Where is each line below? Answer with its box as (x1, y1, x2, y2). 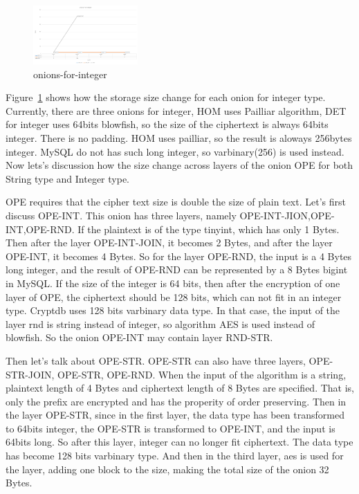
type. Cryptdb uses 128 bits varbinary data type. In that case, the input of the (6, 303, 340, 318)
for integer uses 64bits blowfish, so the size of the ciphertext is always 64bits (6, 117, 329, 131)
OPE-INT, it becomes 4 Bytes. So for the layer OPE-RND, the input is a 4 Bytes (6, 248, 352, 263)
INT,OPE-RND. (6, 221, 75, 236)
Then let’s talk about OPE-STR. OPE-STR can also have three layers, (6, 353, 306, 367)
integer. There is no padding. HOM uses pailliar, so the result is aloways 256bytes (6, 131, 352, 145)
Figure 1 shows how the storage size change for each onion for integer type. (6, 90, 326, 104)
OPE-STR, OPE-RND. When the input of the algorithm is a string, (57, 367, 347, 381)
